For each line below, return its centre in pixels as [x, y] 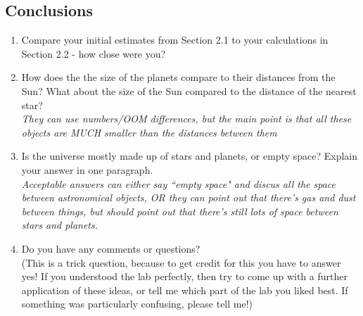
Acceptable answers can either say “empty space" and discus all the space [178, 183]
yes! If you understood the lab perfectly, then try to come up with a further [184, 276]
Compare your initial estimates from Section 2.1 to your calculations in [175, 40]
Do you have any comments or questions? [111, 248]
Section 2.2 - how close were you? [94, 53]
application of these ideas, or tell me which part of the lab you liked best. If [185, 290]
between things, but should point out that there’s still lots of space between [180, 211]
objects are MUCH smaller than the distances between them [149, 132]
